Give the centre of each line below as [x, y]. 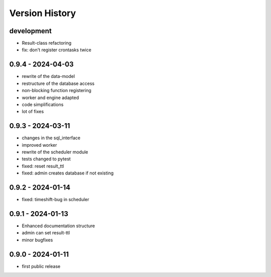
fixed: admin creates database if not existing [68, 173]
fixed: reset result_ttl [43, 166]
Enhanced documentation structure [58, 226]
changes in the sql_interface [51, 138]
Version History [43, 13]
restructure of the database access [58, 83]
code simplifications [43, 104]
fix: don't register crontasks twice [56, 50]
